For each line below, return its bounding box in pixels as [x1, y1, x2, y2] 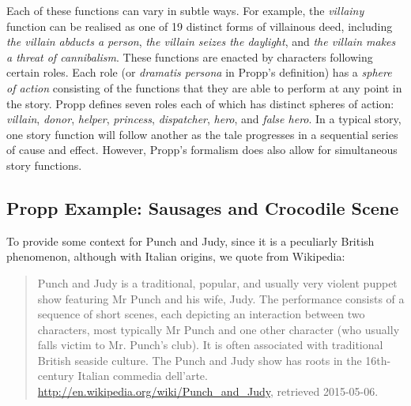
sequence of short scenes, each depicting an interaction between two [37, 306, 365, 322]
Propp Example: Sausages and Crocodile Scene [6, 195, 399, 220]
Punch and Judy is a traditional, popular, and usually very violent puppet [37, 274, 398, 291]
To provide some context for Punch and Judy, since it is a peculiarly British [6, 232, 375, 249]
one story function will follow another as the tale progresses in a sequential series [6, 126, 398, 142]
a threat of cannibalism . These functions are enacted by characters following [6, 48, 373, 65]
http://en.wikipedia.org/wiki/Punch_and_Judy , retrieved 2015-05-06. [37, 383, 379, 400]
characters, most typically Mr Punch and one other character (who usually [37, 321, 400, 337]
